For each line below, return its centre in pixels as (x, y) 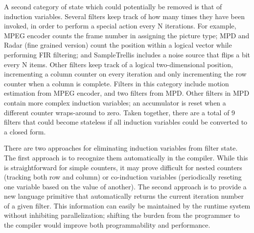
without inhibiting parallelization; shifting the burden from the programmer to (122, 215)
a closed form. (25, 131)
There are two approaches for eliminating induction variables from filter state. (121, 148)
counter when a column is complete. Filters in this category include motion (116, 83)
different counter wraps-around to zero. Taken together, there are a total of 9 (120, 112)
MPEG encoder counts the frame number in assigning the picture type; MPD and (127, 35)
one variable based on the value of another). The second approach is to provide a (125, 186)
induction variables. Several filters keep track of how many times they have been (124, 16)
